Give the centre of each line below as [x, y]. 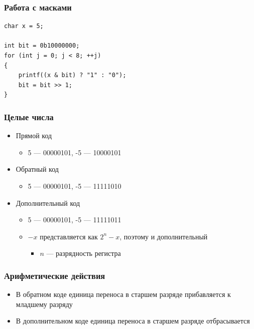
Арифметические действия [55, 275]
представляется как [69, 236]
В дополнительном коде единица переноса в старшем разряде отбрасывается [133, 321]
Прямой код [34, 135]
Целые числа [29, 116]
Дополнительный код [48, 203]
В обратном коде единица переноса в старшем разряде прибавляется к [123, 294]
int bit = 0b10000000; [42, 46]
